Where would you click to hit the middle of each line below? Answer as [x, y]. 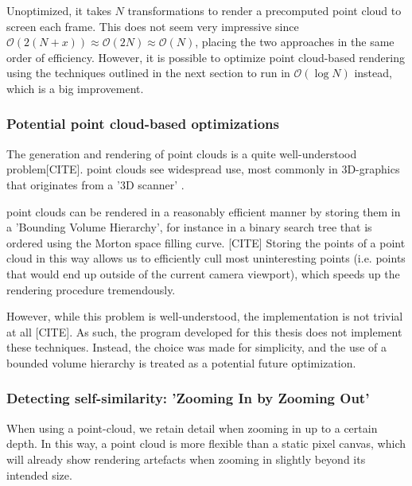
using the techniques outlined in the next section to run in [148, 73]
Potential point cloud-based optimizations [143, 124]
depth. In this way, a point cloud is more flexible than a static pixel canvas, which [206, 443]
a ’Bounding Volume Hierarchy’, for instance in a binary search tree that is [189, 227]
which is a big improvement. [75, 88]
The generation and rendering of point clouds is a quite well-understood [182, 153]
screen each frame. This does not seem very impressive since [153, 26]
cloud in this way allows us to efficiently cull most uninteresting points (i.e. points [206, 258]
